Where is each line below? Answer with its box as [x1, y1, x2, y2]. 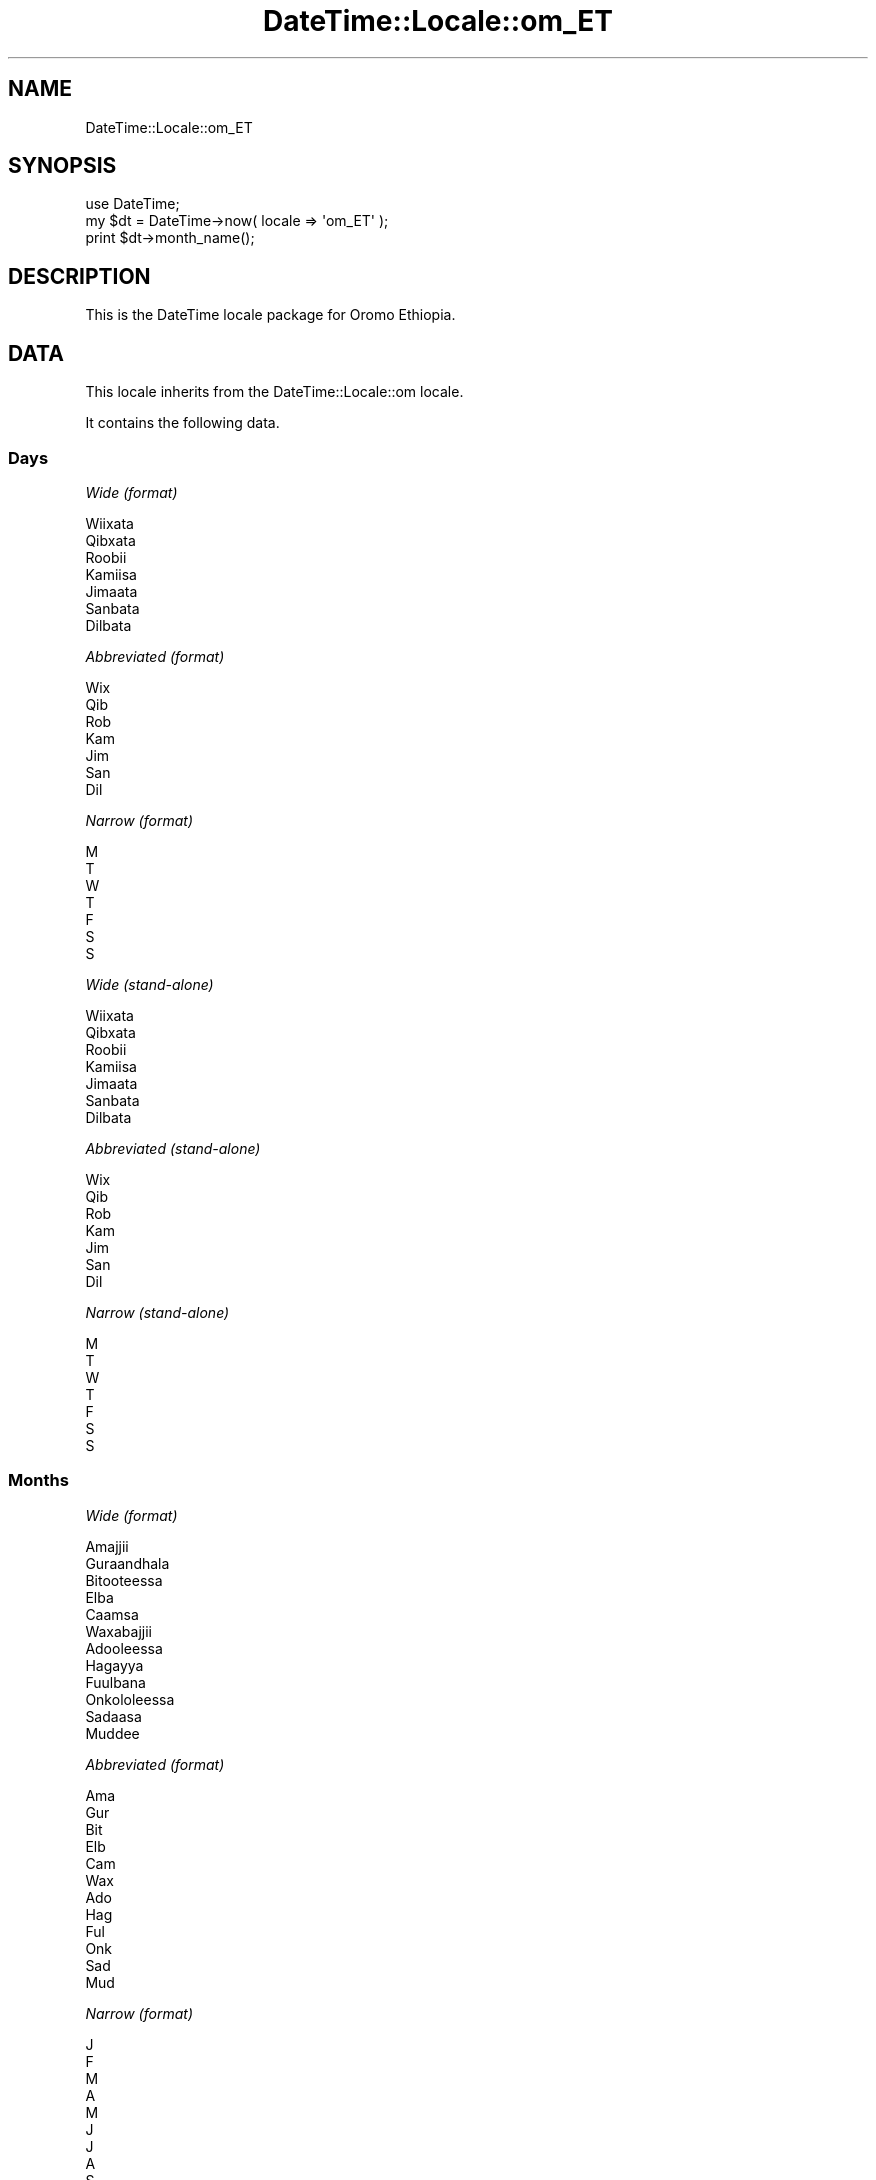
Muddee [85, 1724, 140, 1742]
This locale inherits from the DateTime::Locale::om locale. [85, 383, 464, 401]
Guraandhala [85, 1554, 170, 1572]
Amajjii [85, 1537, 129, 1555]
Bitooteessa [85, 1571, 163, 1589]
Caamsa [85, 1605, 139, 1623]
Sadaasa [85, 1707, 142, 1725]
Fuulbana [85, 1673, 146, 1691]
